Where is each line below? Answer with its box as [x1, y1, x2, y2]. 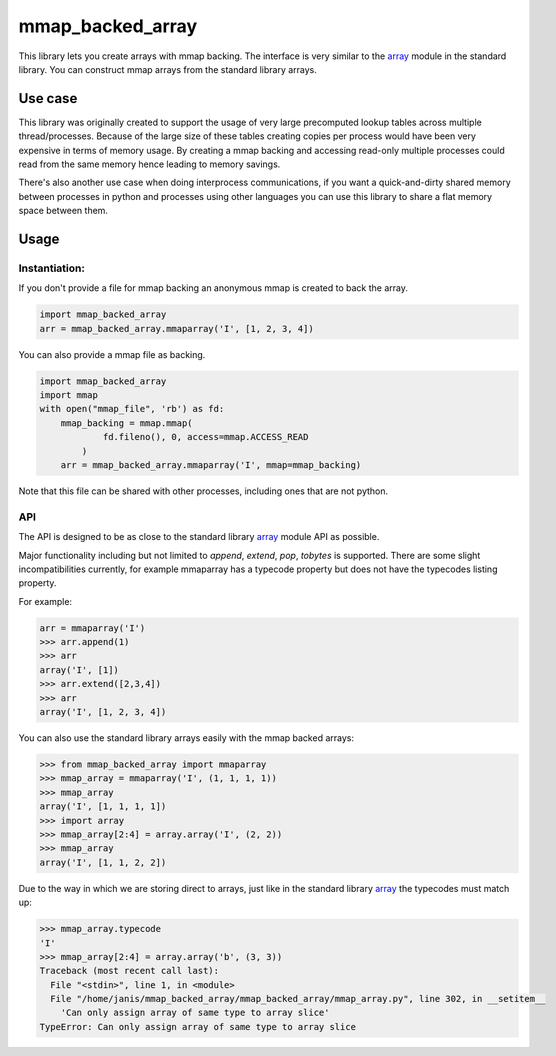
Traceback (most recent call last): [39, 965, 220, 977]
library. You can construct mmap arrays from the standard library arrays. [18, 63, 317, 75]
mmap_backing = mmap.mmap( [60, 417, 194, 429]
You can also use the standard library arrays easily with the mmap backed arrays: [18, 732, 355, 744]
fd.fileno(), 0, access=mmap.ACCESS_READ [102, 431, 309, 443]
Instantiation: [18, 261, 85, 275]
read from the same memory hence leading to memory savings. [18, 158, 281, 170]
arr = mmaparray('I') [39, 622, 146, 634]
